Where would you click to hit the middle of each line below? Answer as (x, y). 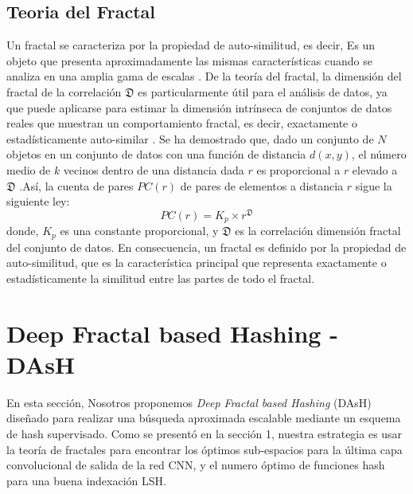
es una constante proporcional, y (139, 231)
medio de (29, 169)
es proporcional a (298, 169)
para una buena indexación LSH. (86, 480)
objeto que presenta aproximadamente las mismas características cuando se (189, 60)
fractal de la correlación (64, 91)
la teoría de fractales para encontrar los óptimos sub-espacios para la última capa (205, 449)
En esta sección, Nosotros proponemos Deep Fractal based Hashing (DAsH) (189, 402)
